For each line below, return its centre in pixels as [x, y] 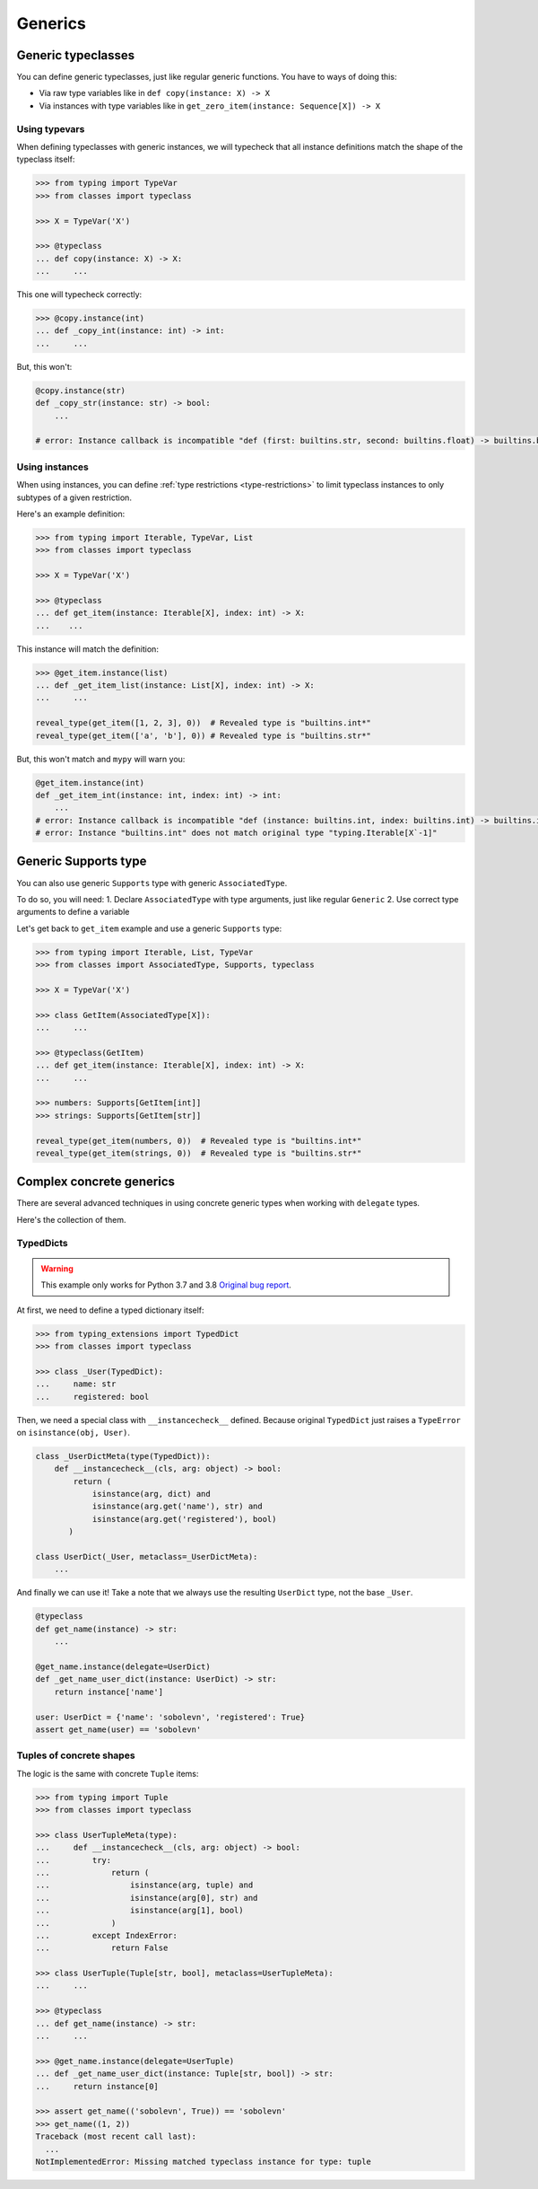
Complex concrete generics [95, 1182]
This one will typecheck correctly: [79, 295]
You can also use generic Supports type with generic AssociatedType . [152, 883]
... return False [102, 1948]
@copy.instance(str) [80, 390]
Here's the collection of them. [71, 1219]
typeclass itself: [46, 159]
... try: [74, 1860]
